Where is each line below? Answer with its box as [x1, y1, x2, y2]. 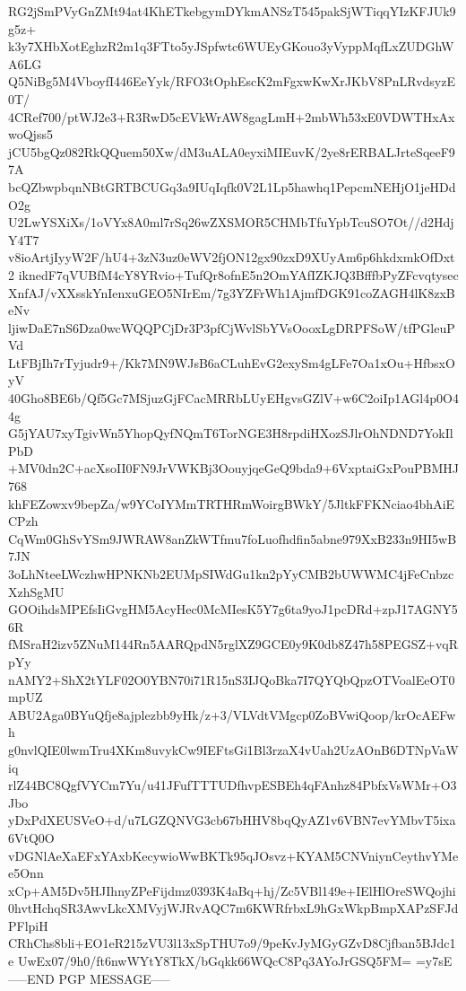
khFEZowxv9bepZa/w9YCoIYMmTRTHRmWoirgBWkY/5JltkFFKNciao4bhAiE [8, 494, 455, 513]
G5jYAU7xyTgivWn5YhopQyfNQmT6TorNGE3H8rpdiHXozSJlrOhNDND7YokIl [8, 424, 453, 443]
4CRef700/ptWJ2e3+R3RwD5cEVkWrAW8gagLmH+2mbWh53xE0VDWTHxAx [8, 107, 455, 126]
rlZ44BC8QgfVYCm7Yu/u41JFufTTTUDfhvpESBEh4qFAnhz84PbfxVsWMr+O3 [8, 776, 457, 794]
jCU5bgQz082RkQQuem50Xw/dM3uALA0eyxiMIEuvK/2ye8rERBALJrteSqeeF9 [8, 142, 455, 161]
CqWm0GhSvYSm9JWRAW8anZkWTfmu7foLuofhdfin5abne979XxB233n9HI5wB [8, 529, 457, 548]
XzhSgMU [8, 582, 65, 601]
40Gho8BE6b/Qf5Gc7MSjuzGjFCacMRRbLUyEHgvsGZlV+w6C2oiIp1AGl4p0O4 [8, 389, 459, 408]
